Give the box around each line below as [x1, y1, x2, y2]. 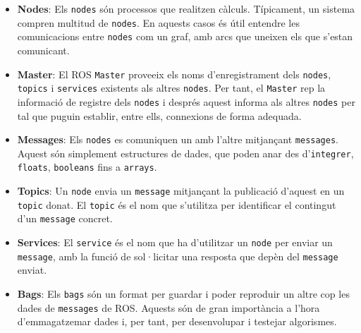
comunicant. [17, 42, 70, 57]
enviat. [17, 262, 47, 277]
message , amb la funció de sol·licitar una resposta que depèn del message [17, 248, 338, 263]
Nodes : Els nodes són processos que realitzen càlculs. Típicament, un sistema [17, 1, 355, 16]
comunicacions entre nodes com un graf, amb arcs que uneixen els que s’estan [17, 29, 353, 44]
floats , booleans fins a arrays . [17, 159, 157, 174]
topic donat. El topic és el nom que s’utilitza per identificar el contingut [17, 197, 336, 212]
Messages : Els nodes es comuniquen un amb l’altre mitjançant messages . [17, 132, 339, 147]
